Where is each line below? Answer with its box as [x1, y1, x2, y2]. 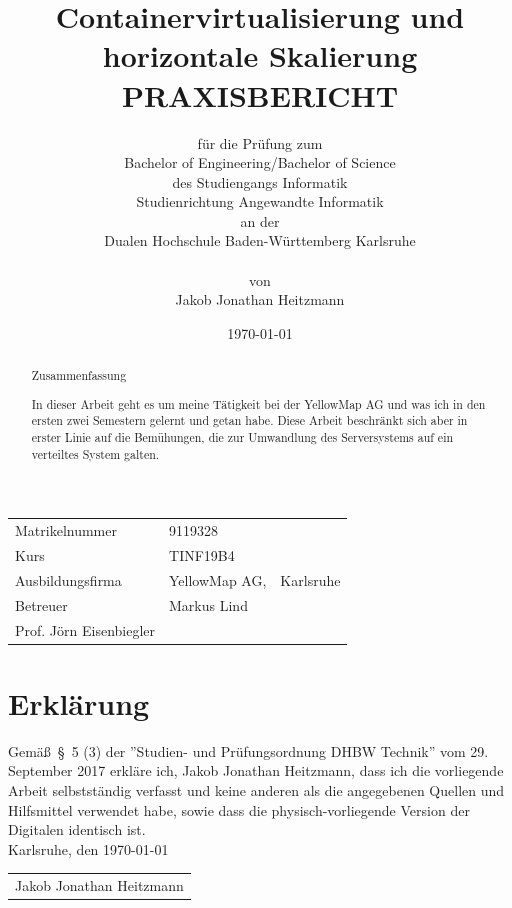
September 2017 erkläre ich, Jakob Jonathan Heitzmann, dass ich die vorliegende [8, 760, 504, 781]
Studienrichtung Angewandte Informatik [136, 191, 384, 212]
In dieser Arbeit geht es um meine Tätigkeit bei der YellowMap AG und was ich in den [31, 395, 486, 412]
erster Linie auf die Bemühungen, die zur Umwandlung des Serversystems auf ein [31, 429, 454, 446]
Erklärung [8, 682, 150, 723]
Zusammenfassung [31, 367, 127, 384]
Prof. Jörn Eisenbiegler [15, 619, 156, 640]
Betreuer [15, 594, 68, 615]
